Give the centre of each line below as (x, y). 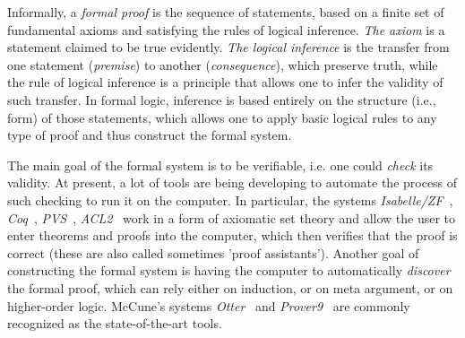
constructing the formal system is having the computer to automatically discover (229, 270)
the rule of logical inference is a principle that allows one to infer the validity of (225, 82)
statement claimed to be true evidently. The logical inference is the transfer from (228, 47)
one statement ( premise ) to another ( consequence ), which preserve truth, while (223, 64)
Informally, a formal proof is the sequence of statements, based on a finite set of (226, 12)
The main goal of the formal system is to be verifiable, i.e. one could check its (220, 165)
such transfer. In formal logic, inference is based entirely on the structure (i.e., (222, 99)
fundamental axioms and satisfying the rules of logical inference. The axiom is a (226, 29)
